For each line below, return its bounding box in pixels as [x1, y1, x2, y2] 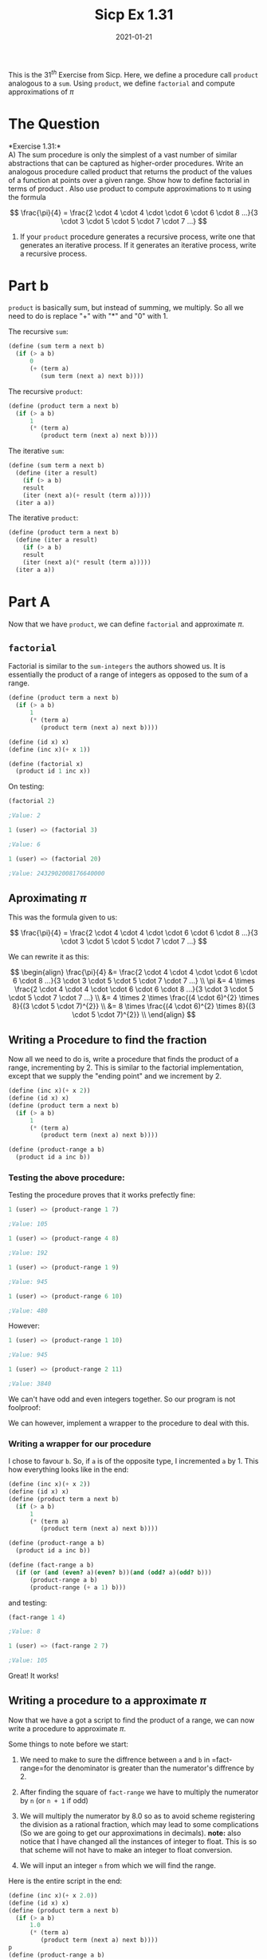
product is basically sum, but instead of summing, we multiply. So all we [8, 303, 245, 312]
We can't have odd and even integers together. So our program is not [8, 1394, 236, 1404]
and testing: [8, 1598, 48, 1607]
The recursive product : [8, 386, 83, 396]
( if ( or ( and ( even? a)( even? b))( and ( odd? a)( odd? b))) [15, 1568, 213, 1576]
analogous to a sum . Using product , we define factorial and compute [8, 78, 235, 88]
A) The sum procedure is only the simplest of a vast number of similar [8, 149, 238, 159]
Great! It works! [8, 1671, 59, 1681]
